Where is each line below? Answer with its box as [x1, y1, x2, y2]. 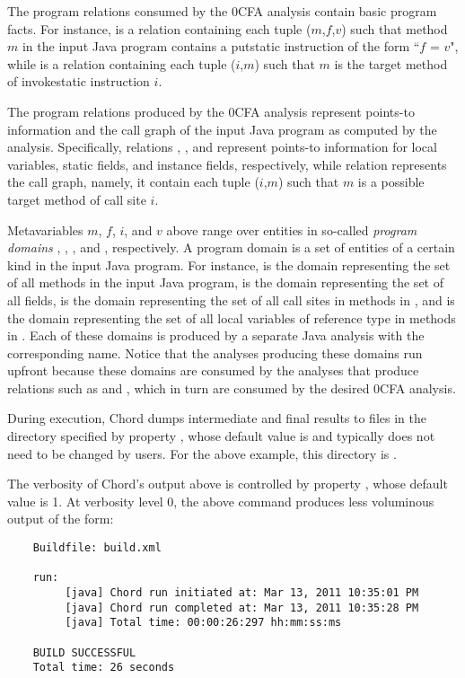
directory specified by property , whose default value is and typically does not [7, 427, 435, 445]
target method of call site [7, 189, 146, 208]
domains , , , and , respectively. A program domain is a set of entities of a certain [7, 238, 455, 257]
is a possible [357, 172, 425, 191]
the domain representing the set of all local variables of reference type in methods [7, 308, 456, 327]
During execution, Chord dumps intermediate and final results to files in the [7, 409, 426, 427]
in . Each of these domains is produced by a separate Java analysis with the [7, 326, 425, 345]
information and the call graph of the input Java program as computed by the [7, 119, 437, 138]
